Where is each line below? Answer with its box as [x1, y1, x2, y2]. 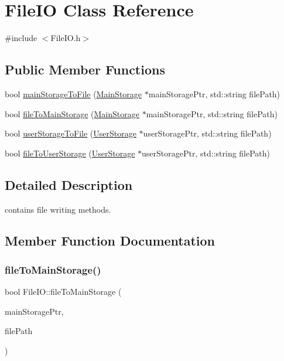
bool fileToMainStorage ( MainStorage [5, 107, 139, 120]
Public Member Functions [5, 60, 165, 79]
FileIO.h [50, 32, 81, 44]
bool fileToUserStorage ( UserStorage [5, 147, 135, 159]
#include [5, 32, 37, 44]
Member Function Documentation [5, 231, 215, 250]
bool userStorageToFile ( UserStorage [5, 127, 136, 139]
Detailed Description [5, 175, 133, 193]
